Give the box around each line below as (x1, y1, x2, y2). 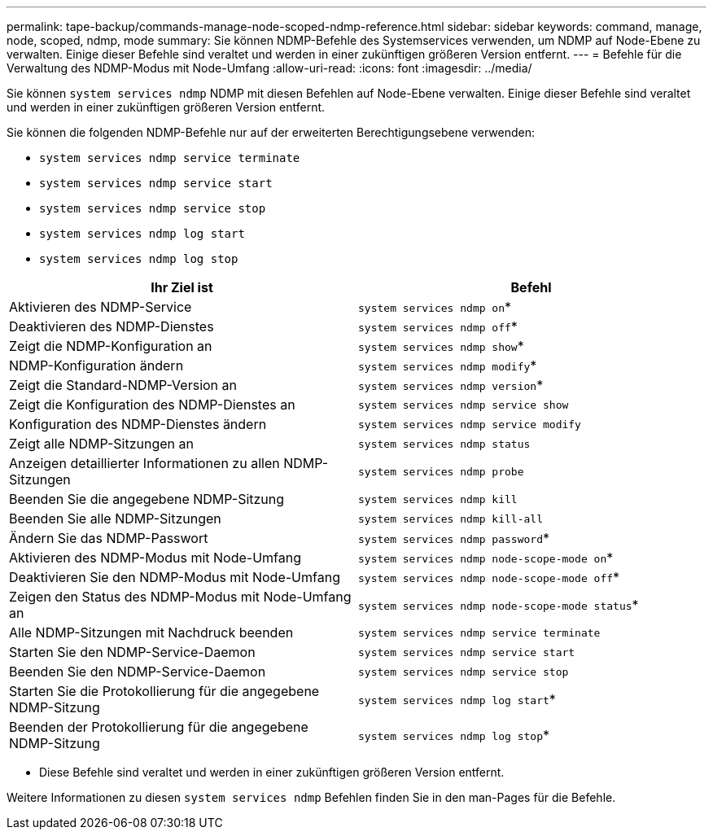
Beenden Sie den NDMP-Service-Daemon (9, 663, 266, 680)
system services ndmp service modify (358, 418, 581, 431)
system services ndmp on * (358, 299, 512, 315)
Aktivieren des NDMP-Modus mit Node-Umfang (9, 549, 301, 566)
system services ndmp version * (358, 377, 544, 393)
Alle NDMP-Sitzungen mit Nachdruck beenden (9, 624, 294, 641)
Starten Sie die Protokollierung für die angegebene (9, 683, 320, 699)
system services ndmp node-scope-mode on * (358, 549, 614, 566)
